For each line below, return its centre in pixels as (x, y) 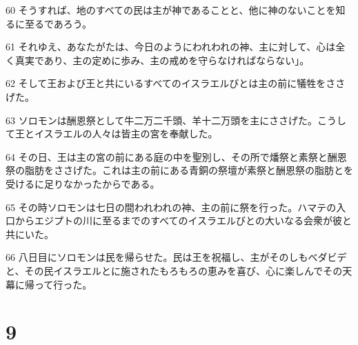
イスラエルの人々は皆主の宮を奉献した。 (126, 134)
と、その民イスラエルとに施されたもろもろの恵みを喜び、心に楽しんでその (174, 270)
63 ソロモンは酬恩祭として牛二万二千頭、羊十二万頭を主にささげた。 (161, 120)
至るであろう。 (58, 23)
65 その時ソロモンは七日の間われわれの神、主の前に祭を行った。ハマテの (171, 207)
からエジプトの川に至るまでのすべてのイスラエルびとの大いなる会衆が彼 (178, 220)
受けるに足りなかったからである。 (83, 183)
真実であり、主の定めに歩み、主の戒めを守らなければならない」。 (162, 60)
